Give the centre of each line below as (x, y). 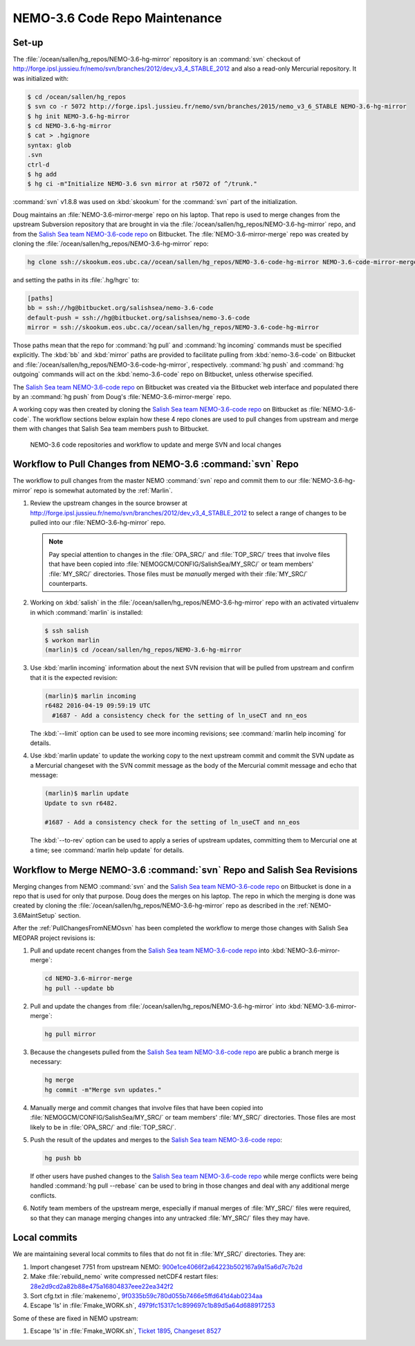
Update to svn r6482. (81, 803)
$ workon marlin (72, 640)
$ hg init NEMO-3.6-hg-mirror (79, 116)
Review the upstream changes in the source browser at (109, 503)
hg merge (59, 1080)
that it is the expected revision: (74, 677)
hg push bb (63, 1158)
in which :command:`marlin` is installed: (86, 612)
